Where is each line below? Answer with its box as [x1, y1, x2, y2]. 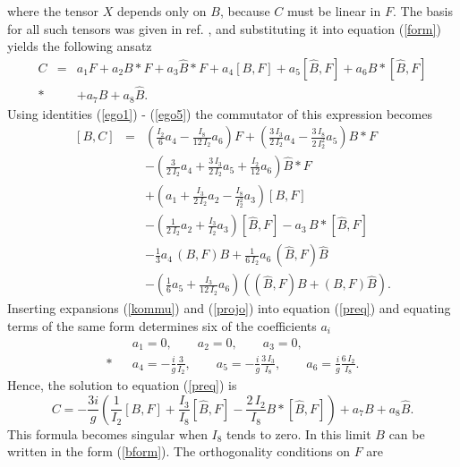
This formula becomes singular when [7, 424, 208, 443]
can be [388, 424, 425, 443]
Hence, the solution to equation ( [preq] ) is [7, 375, 237, 394]
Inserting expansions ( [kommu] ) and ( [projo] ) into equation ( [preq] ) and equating [7, 299, 451, 318]
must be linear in [286, 2, 381, 20]
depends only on [116, 2, 207, 20]
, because [219, 2, 270, 20]
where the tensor [7, 2, 99, 20]
